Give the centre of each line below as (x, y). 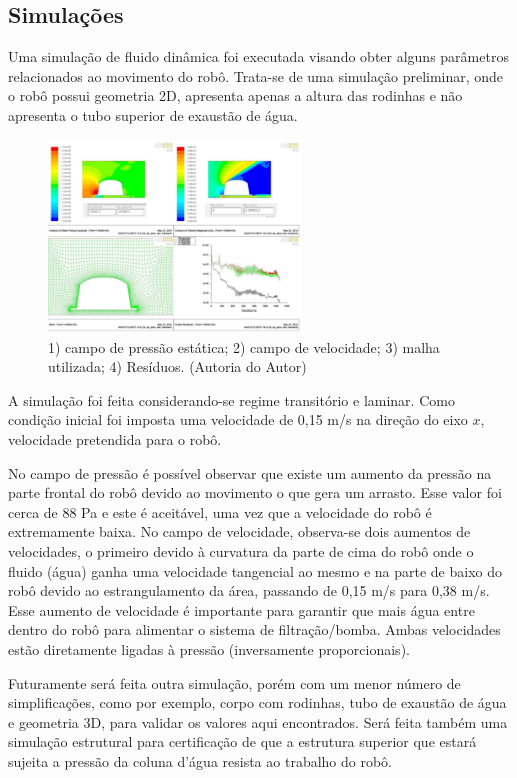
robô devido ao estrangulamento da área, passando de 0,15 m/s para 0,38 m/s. (249, 590)
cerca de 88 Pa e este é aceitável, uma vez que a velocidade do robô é (220, 511)
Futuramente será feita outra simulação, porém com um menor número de (234, 682)
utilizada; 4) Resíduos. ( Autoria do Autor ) (177, 366)
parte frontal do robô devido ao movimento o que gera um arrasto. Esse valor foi (255, 492)
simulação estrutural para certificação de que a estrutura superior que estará (242, 741)
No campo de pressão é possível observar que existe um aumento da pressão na (250, 472)
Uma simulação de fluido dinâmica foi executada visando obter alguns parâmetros (258, 56)
